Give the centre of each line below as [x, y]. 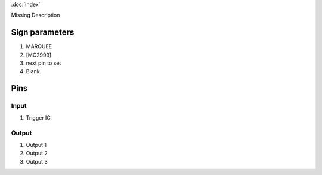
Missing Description [35, 15]
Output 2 [37, 153]
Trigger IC [38, 118]
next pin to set [44, 63]
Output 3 [37, 161]
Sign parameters [43, 32]
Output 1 [36, 145]
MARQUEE [39, 46]
